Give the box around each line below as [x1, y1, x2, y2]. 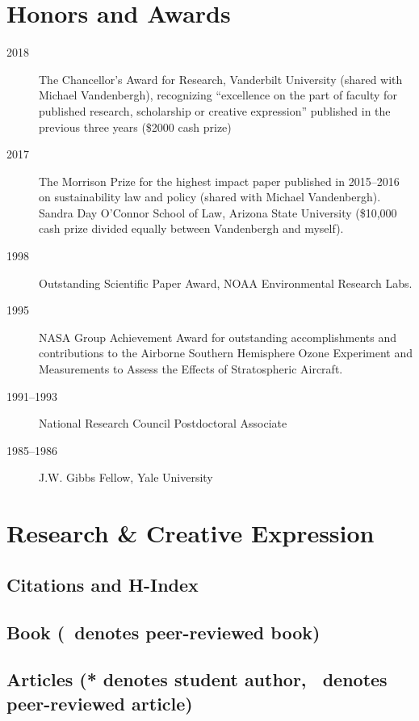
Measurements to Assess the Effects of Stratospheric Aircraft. [39, 360, 343, 377]
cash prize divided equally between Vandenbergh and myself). [39, 220, 344, 237]
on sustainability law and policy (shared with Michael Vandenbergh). [39, 188, 381, 205]
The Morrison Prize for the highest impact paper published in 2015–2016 [39, 172, 400, 189]
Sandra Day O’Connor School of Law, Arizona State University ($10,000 [39, 204, 397, 221]
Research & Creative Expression [6, 517, 375, 550]
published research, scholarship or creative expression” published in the [39, 102, 391, 119]
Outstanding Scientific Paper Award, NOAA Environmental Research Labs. [39, 274, 413, 291]
